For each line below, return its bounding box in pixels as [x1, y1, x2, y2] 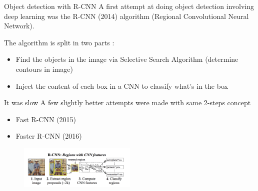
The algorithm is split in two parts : [4, 37, 114, 47]
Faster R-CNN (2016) [15, 131, 82, 141]
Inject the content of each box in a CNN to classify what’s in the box [15, 80, 228, 91]
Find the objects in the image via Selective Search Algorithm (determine [15, 54, 238, 64]
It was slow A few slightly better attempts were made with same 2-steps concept [4, 97, 251, 108]
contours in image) [15, 63, 73, 74]
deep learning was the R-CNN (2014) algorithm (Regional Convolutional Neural [4, 10, 249, 21]
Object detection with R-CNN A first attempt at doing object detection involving [4, 1, 254, 11]
